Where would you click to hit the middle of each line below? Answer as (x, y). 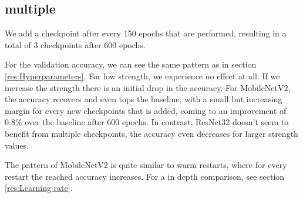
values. (17, 145)
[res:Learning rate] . (39, 188)
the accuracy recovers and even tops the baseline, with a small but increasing (144, 99)
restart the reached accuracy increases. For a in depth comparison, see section (145, 176)
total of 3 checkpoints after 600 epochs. (75, 44)
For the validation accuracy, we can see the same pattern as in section (131, 64)
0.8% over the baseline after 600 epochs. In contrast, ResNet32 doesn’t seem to (147, 122)
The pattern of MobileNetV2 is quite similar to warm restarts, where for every (146, 165)
